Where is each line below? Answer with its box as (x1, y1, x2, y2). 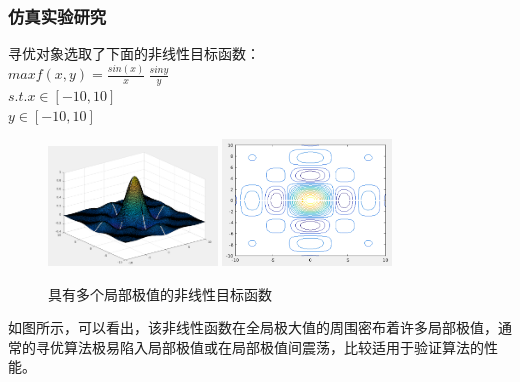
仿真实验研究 (8, 3, 107, 28)
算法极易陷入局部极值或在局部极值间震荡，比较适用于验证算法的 (63, 336, 484, 357)
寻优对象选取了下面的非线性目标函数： (8, 43, 260, 64)
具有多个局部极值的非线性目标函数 (48, 283, 272, 304)
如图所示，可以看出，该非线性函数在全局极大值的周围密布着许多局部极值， (8, 317, 498, 338)
